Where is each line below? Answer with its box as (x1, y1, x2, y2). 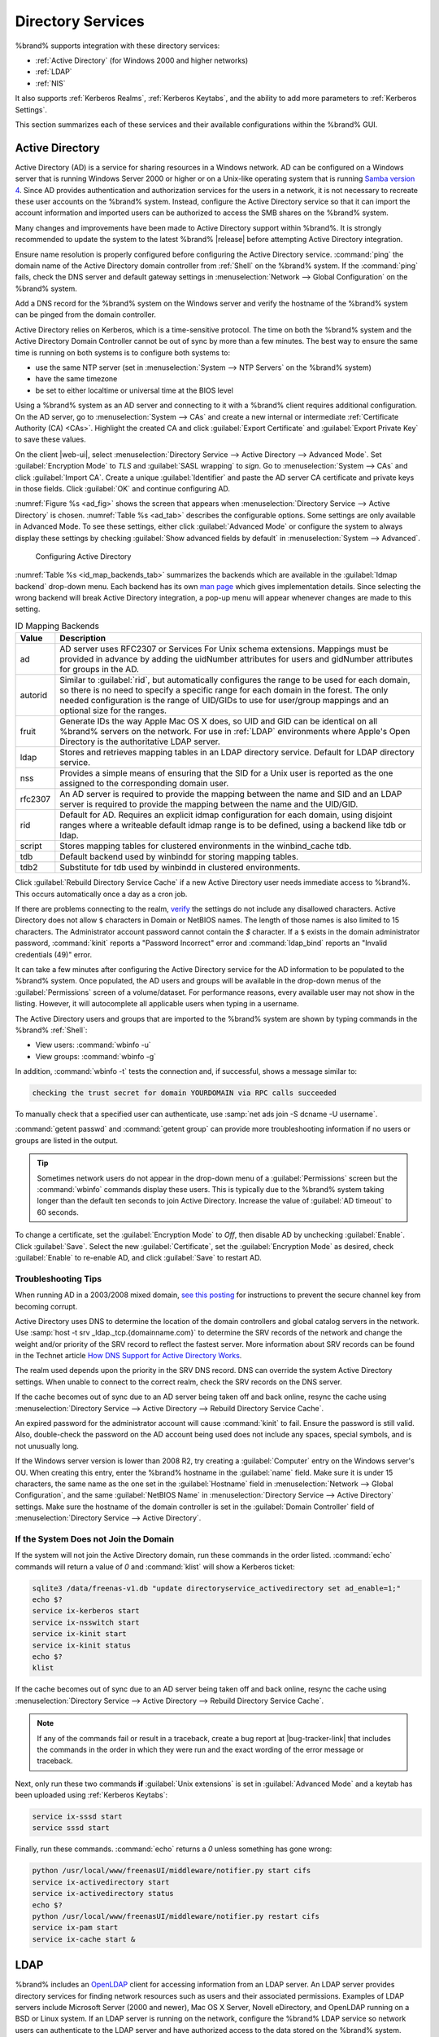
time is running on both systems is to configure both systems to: (15, 347, 231, 358)
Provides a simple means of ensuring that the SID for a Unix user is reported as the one (59, 768, 393, 779)
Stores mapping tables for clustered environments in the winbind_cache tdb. (59, 840, 352, 851)
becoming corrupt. (15, 1301, 78, 1311)
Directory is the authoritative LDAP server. (59, 736, 221, 747)
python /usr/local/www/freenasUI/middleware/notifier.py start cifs (32, 1866, 311, 1876)
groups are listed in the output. (15, 1135, 118, 1145)
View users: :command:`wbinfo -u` (35, 1040, 152, 1050)
